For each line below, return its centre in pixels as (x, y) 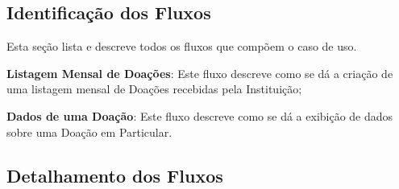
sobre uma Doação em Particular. (89, 131)
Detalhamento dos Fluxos (115, 175)
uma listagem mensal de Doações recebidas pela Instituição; (154, 89)
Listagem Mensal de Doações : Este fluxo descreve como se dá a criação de (200, 73)
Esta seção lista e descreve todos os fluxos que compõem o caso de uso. (182, 46)
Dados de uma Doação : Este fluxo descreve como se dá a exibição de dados (200, 115)
